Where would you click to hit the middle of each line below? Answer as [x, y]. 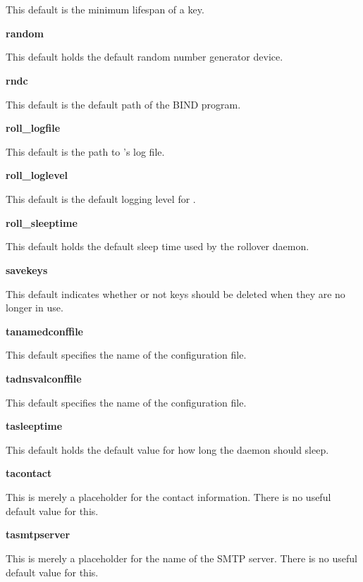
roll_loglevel [37, 175]
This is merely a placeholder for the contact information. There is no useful [168, 497]
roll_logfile [33, 128]
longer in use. [35, 308]
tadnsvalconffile [44, 378]
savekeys [27, 270]
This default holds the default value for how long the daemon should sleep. [167, 449]
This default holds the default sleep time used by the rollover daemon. [158, 246]
